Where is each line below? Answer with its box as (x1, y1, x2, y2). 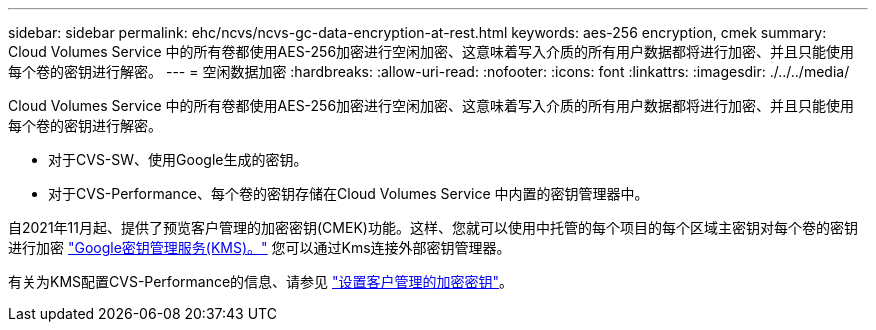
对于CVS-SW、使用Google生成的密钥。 (48, 151, 308, 168)
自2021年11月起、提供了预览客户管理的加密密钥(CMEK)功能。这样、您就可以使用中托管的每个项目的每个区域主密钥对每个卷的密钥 (8, 219, 858, 236)
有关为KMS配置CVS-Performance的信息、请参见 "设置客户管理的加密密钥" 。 (8, 273, 514, 290)
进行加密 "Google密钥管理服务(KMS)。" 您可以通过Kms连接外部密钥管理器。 (8, 239, 511, 256)
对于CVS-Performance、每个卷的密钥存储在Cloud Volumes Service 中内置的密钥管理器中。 (48, 185, 649, 202)
